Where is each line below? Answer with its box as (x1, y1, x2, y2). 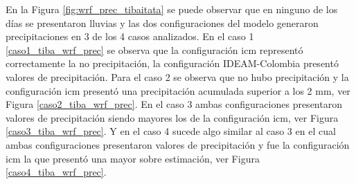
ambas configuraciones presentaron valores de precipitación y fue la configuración (6, 137, 350, 151)
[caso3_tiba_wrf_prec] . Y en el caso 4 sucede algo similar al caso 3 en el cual (6, 124, 336, 138)
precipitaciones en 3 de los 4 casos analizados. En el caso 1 (6, 29, 254, 44)
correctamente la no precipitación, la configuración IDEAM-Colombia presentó (6, 56, 339, 71)
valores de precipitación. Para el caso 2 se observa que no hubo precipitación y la (6, 69, 349, 84)
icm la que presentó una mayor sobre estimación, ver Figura (6, 151, 260, 165)
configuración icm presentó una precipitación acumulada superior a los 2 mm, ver (6, 83, 350, 98)
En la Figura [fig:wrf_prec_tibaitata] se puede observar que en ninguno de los (6, 2, 338, 16)
